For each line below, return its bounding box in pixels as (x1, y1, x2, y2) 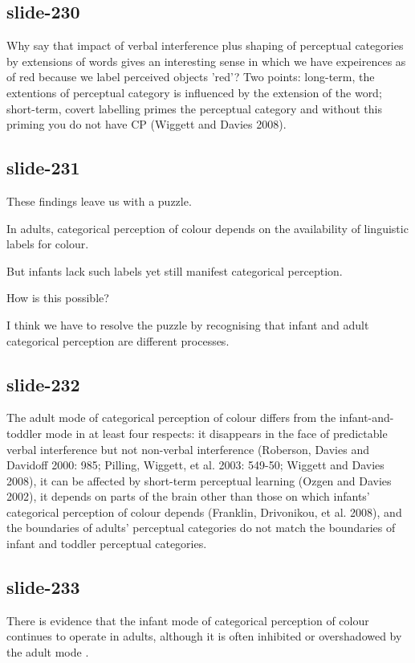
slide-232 (6, 371, 80, 396)
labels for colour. (6, 235, 89, 252)
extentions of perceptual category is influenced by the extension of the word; (6, 84, 382, 100)
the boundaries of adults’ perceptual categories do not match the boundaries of (6, 519, 396, 536)
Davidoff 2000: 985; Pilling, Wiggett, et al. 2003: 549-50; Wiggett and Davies (6, 456, 384, 473)
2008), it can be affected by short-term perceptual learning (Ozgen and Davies (6, 472, 392, 489)
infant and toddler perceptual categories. (6, 535, 207, 552)
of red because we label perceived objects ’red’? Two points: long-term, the (6, 68, 375, 85)
